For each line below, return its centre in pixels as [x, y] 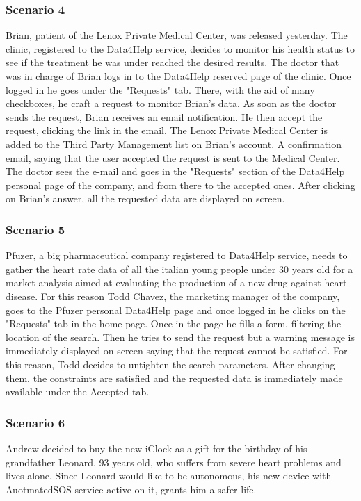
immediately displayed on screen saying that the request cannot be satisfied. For [177, 351]
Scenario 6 [35, 422]
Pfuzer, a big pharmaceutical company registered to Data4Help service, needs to [177, 255]
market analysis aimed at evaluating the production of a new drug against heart [176, 282]
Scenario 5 [35, 229]
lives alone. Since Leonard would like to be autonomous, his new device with [169, 476]
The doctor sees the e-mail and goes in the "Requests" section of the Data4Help [175, 171]
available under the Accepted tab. [78, 392]
